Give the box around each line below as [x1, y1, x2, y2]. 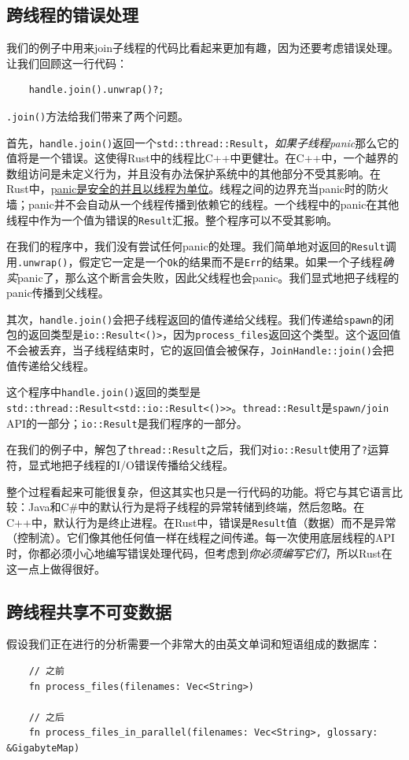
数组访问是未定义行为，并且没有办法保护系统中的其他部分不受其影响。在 [6, 165, 381, 181]
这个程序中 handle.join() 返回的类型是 [6, 384, 201, 400]
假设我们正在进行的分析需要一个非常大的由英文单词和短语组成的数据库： [6, 636, 381, 652]
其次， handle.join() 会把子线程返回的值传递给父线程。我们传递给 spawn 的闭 [6, 310, 394, 327]
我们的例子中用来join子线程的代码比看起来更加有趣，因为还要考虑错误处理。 [6, 39, 399, 56]
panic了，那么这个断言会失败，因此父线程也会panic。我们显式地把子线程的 [17, 269, 400, 285]
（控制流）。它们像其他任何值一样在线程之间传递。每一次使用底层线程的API [6, 529, 396, 546]
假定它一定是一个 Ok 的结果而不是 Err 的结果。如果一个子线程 [79, 253, 383, 269]
